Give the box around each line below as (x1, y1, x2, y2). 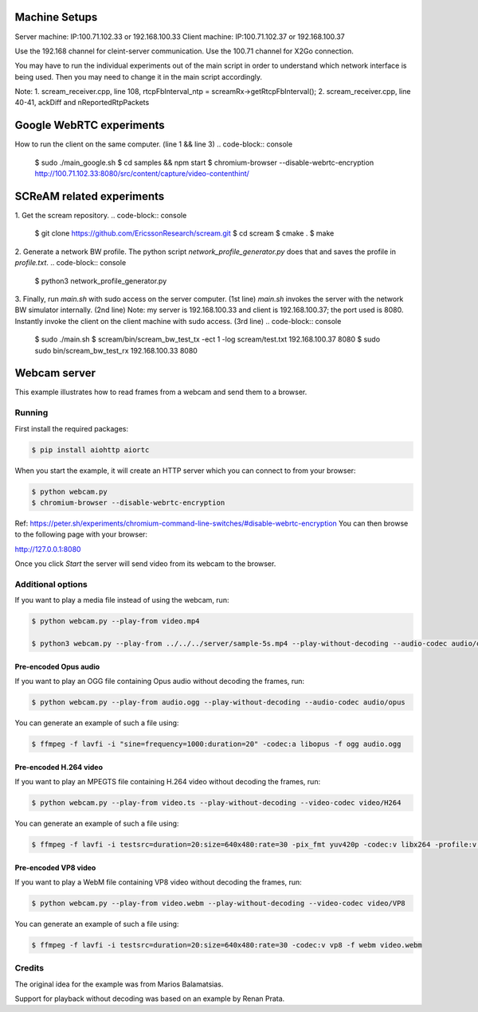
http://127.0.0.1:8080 (14, 544, 81, 553)
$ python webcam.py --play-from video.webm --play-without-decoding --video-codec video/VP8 (31, 898, 406, 908)
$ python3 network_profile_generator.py (34, 275, 167, 286)
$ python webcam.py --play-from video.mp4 (31, 617, 200, 626)
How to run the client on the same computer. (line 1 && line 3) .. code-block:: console (14, 139, 293, 149)
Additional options (14, 578, 88, 589)
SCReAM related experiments (14, 190, 165, 203)
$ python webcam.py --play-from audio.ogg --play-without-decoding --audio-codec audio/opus (31, 697, 406, 706)
